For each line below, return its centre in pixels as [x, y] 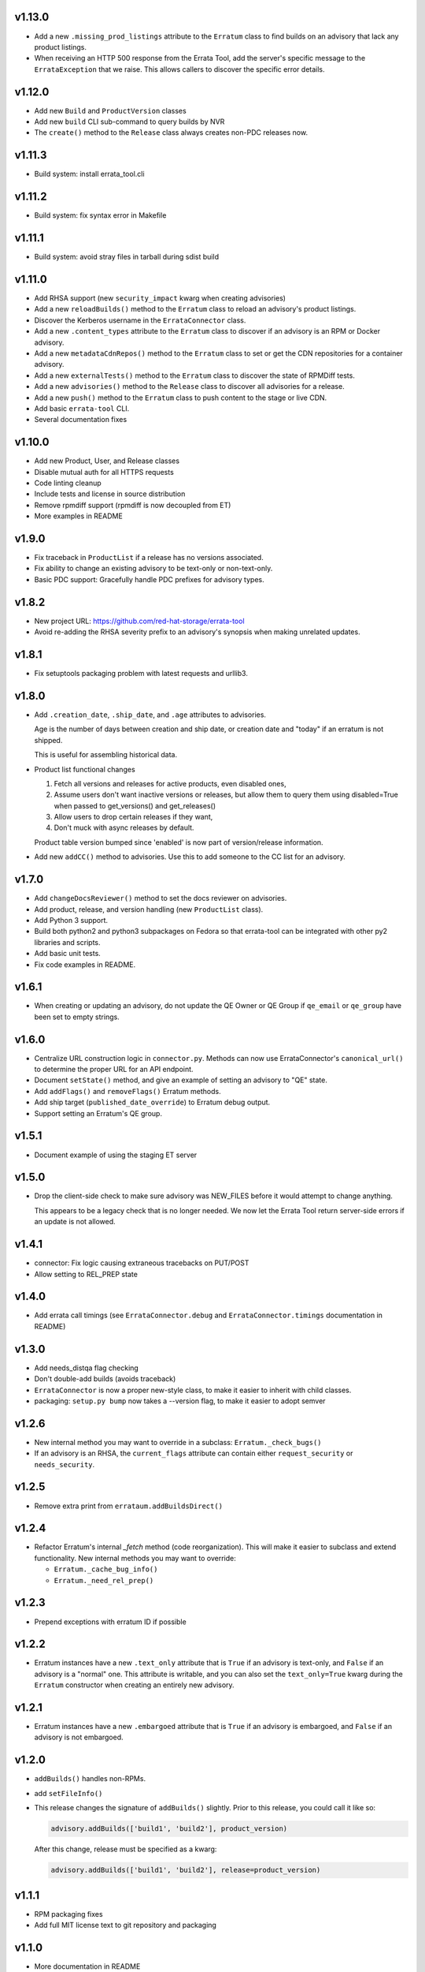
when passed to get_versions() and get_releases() [135, 805]
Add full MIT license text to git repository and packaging [125, 1925]
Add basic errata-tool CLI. [82, 408]
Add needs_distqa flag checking [87, 1368]
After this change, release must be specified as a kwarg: [126, 1849]
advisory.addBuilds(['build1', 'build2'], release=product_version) [186, 1870]
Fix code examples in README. [85, 964]
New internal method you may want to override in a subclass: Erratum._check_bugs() [178, 1442]
